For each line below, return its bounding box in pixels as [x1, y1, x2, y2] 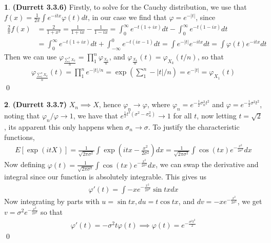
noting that [4, 110, 40, 121]
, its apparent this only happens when [4, 121, 123, 132]
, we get [237, 196, 262, 207]
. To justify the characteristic [148, 121, 240, 132]
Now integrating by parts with [4, 196, 100, 207]
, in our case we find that [88, 11, 167, 22]
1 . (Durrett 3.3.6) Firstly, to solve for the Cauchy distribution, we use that [4, 2, 247, 12]
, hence [99, 99, 121, 110]
